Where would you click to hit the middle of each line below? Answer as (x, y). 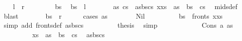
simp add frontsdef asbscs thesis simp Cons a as (118, 25)
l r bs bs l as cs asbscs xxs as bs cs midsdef (125, 6)
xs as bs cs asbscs (68, 34)
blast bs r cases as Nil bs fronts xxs (113, 15)
